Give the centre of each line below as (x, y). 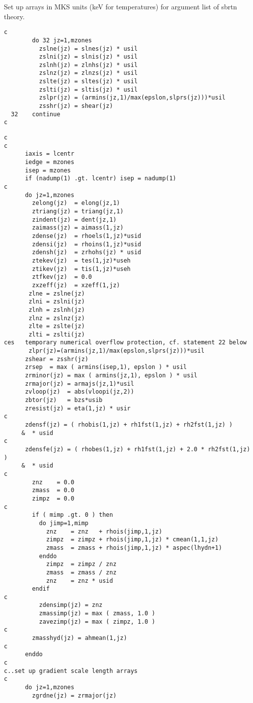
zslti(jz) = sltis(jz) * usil (88, 89)
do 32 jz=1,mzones (62, 40)
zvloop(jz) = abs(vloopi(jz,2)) (79, 392)
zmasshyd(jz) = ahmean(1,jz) (80, 638)
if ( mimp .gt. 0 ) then (72, 515)
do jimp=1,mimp (64, 523)
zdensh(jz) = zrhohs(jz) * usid (87, 252)
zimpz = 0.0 (53, 498)
